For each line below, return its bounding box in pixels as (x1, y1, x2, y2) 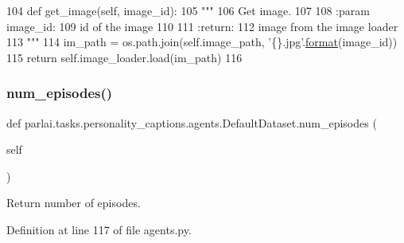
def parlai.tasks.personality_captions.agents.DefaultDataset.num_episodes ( (6, 114, 377, 131)
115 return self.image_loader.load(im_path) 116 (6, 49, 243, 65)
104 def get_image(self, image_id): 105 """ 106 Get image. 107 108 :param (6, 2, 370, 18)
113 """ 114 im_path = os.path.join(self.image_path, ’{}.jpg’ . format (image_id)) (6, 33, 398, 50)
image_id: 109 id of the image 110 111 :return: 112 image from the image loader (6, 18, 398, 34)
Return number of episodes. (6, 194, 141, 211)
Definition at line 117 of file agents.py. (6, 221, 192, 237)
